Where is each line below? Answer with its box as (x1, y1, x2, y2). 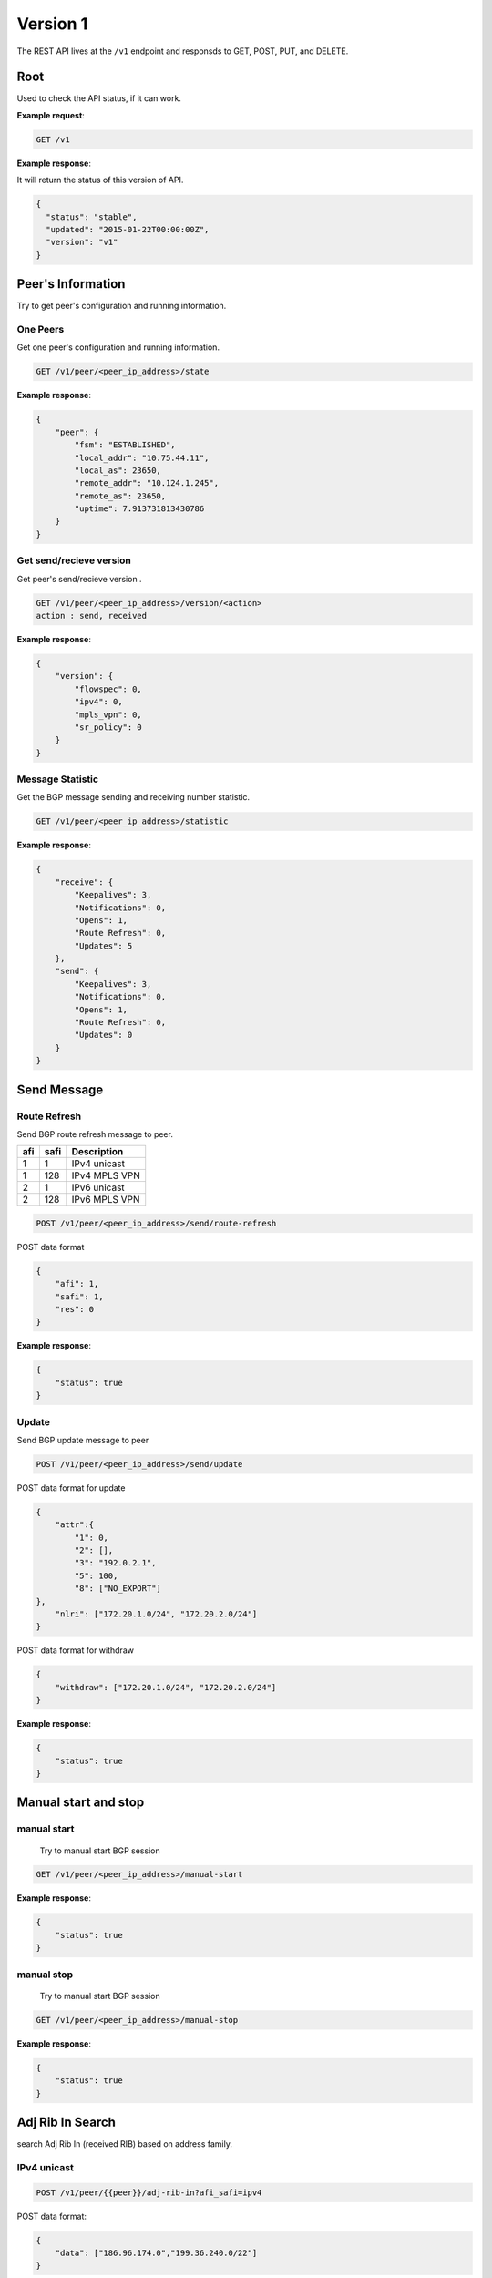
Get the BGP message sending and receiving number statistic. (16, 792, 251, 803)
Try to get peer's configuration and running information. (16, 301, 227, 312)
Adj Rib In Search (16, 2114, 116, 2129)
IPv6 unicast (71, 1181, 125, 1194)
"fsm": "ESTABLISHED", (74, 440, 177, 450)
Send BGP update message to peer (16, 1434, 149, 1445)
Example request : (16, 109, 86, 120)
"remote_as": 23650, (74, 490, 167, 501)
